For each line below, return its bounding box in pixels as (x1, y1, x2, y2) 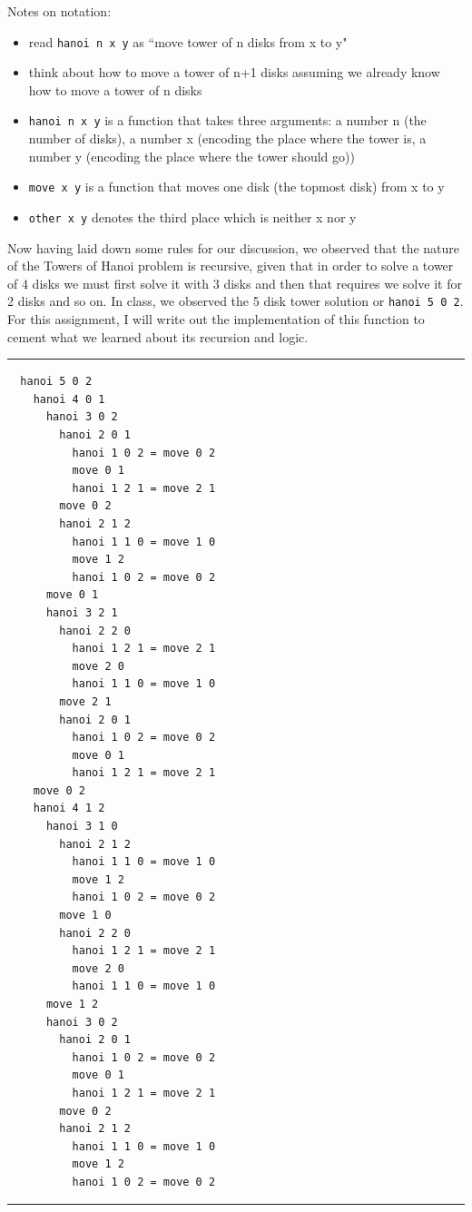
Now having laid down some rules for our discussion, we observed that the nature (7, 238, 460, 257)
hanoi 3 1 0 (45, 820, 118, 833)
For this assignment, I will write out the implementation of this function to (7, 310, 425, 329)
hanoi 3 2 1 (45, 606, 118, 619)
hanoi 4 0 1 (33, 392, 105, 406)
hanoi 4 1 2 (33, 802, 105, 815)
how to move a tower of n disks (28, 80, 202, 99)
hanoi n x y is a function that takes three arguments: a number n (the (28, 111, 427, 130)
